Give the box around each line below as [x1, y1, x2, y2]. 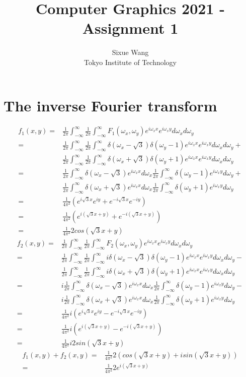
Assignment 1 [82, 18, 179, 38]
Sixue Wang [112, 47, 149, 57]
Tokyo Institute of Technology [84, 56, 177, 67]
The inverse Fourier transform [4, 95, 217, 115]
